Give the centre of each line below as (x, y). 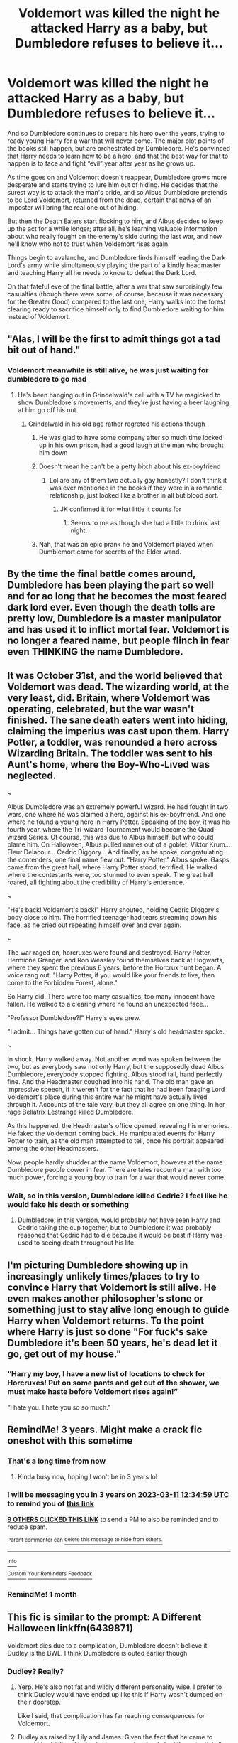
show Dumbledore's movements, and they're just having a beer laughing (123, 402)
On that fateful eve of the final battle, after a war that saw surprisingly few (115, 286)
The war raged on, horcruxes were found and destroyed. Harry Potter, (109, 952)
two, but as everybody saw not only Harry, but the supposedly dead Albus (116, 1066)
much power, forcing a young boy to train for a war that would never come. (117, 1177)
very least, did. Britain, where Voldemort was (109, 698)
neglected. (32, 776)
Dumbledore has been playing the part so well (110, 585)
